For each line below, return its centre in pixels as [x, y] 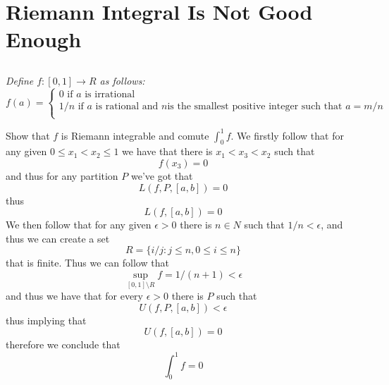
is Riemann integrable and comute [135, 135]
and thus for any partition [62, 176]
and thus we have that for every [74, 296]
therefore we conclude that [63, 344]
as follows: [122, 80]
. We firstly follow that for [287, 135]
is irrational [110, 94]
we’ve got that [162, 176]
